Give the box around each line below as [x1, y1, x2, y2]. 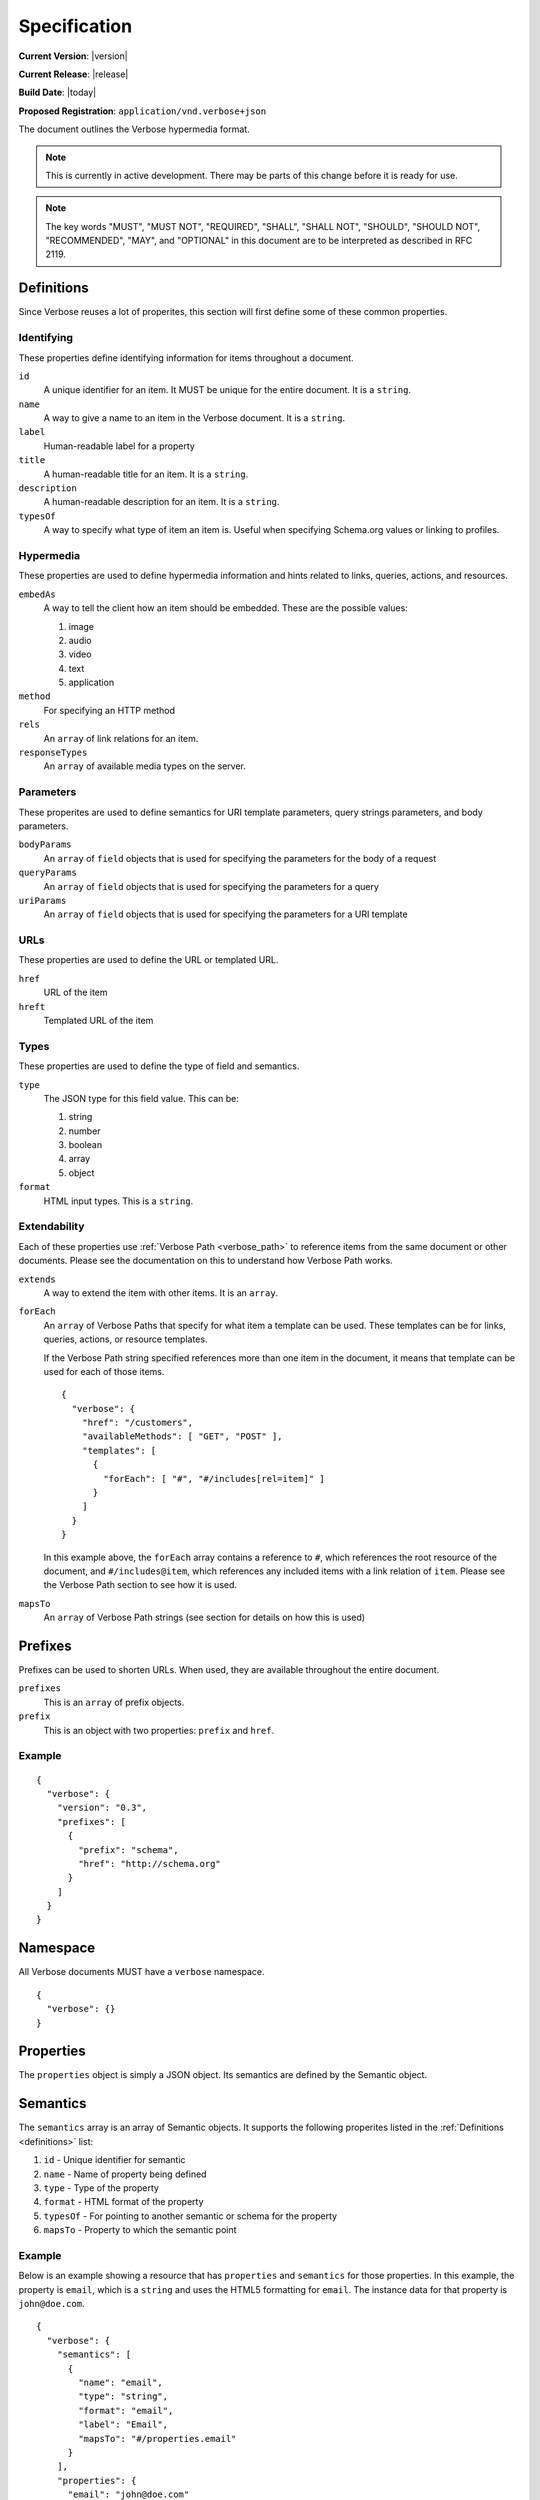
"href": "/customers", [81, 1417, 194, 1429]
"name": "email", [78, 2376, 164, 2388]
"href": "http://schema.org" [78, 1858, 222, 1869]
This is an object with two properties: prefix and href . [43, 1724, 275, 1736]
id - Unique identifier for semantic [43, 2154, 186, 2166]
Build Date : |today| [18, 86, 97, 99]
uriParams [18, 895, 67, 906]
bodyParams [18, 839, 72, 850]
